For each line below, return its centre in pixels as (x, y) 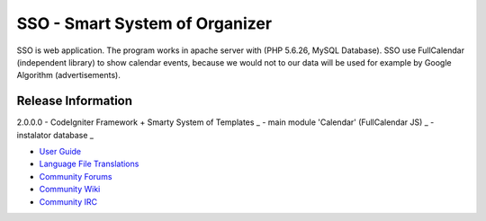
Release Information (75, 101)
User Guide (60, 152)
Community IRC (68, 201)
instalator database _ (55, 135)
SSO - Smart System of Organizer (144, 23)
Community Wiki (70, 190)
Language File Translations (89, 164)
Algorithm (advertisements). (68, 75)
